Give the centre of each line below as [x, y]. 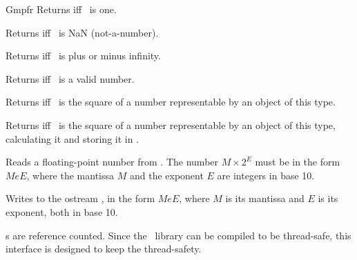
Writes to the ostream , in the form [80, 198]
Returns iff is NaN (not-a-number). [82, 32]
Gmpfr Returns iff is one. [61, 9]
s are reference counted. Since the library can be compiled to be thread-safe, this [178, 235]
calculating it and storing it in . [73, 138]
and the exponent [166, 175]
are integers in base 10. [266, 175]
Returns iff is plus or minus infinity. [83, 56]
